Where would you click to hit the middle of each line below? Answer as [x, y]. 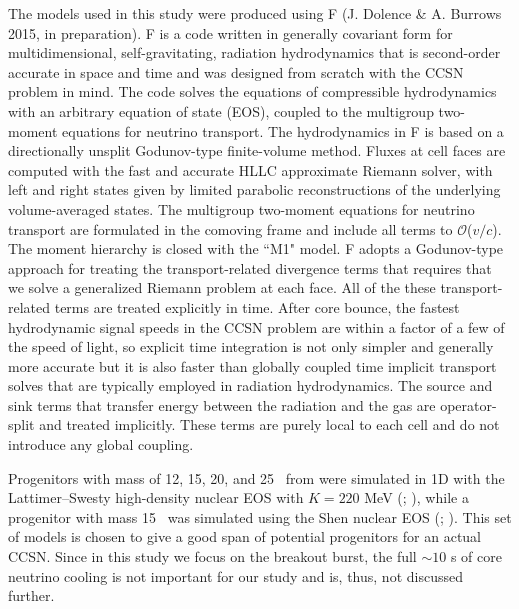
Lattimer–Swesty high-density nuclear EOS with [156, 497]
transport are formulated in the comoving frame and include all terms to [230, 228]
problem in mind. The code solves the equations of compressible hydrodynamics [252, 91]
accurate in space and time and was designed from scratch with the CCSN [236, 71]
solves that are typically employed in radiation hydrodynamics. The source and [250, 385]
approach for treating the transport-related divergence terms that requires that [250, 267]
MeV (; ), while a [416, 497]
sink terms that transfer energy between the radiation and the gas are [222, 404]
